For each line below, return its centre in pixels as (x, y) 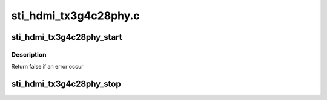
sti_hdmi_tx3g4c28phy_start (67, 37)
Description (29, 54)
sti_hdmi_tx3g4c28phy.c (76, 16)
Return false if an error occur (48, 67)
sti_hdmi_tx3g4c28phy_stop (66, 84)
